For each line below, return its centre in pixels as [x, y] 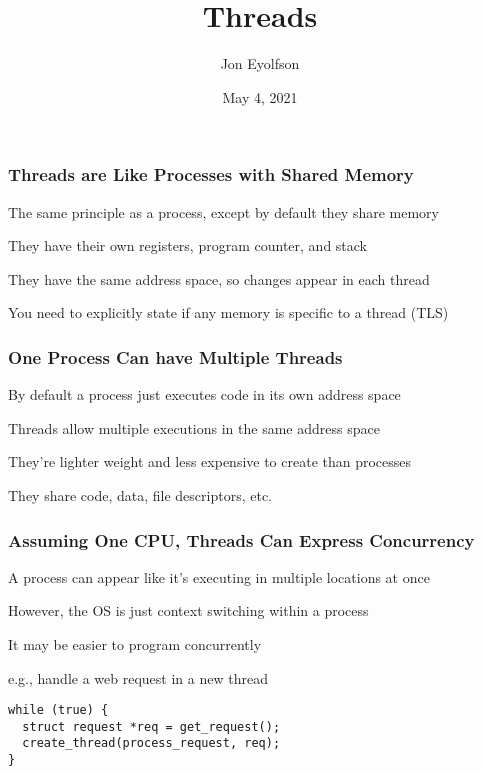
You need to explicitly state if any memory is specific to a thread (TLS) [228, 312]
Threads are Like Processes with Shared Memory [211, 174]
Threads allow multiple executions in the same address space [194, 427]
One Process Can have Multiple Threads [175, 356]
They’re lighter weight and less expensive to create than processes [210, 461]
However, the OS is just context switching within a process [188, 610]
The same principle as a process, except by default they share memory [223, 211]
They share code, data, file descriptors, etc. [140, 494]
